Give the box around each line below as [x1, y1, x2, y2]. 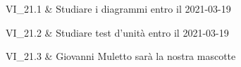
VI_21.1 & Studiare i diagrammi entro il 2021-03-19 [6, 1, 231, 16]
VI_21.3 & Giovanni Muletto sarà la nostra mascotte [6, 49, 236, 63]
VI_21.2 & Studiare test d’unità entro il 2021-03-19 [6, 25, 229, 39]
